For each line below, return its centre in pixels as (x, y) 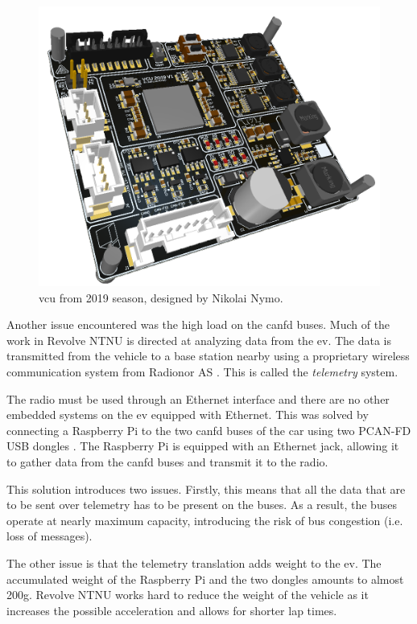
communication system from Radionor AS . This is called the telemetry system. (202, 372)
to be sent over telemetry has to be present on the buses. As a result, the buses (202, 505)
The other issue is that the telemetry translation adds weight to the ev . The (194, 562)
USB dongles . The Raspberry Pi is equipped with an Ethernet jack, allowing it (203, 446)
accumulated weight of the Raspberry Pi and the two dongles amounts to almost (205, 579)
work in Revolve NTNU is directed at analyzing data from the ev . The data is (199, 340)
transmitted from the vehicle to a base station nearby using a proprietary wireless (208, 356)
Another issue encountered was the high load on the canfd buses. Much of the (198, 324)
